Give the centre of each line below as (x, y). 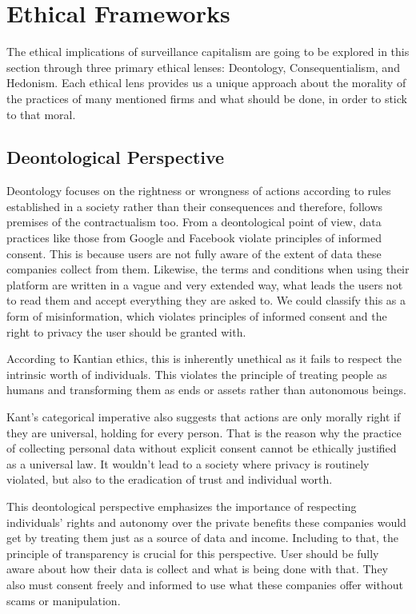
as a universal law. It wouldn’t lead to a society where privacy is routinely (188, 463)
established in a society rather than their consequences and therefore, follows (195, 206)
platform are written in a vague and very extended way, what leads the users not (205, 284)
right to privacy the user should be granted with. (126, 331)
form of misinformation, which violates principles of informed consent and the (197, 316)
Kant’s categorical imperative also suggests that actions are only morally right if (204, 417)
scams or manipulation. (64, 600)
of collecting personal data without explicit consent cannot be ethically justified (202, 448)
